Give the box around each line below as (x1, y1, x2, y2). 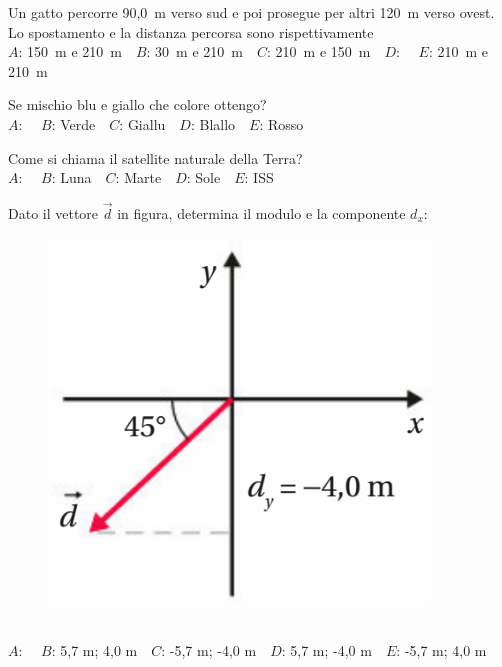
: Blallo (190, 113, 236, 134)
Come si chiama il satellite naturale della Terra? (8, 147, 303, 168)
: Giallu (119, 113, 166, 134)
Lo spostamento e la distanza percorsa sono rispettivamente (8, 21, 374, 42)
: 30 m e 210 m (146, 41, 243, 62)
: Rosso (259, 113, 304, 134)
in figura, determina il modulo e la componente (117, 202, 406, 223)
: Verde (51, 113, 96, 134)
